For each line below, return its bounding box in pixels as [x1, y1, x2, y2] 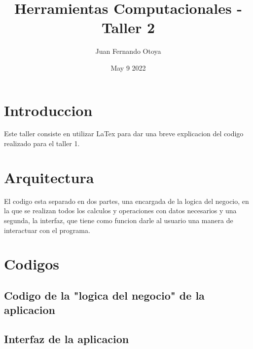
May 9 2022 [110, 62, 146, 73]
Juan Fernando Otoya [95, 46, 161, 56]
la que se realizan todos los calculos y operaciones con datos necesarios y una [4, 205, 237, 216]
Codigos [4, 254, 60, 274]
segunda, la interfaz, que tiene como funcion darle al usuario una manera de [4, 215, 233, 225]
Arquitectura [4, 167, 94, 187]
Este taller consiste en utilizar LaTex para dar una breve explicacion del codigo [4, 128, 244, 139]
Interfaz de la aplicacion [4, 331, 129, 347]
